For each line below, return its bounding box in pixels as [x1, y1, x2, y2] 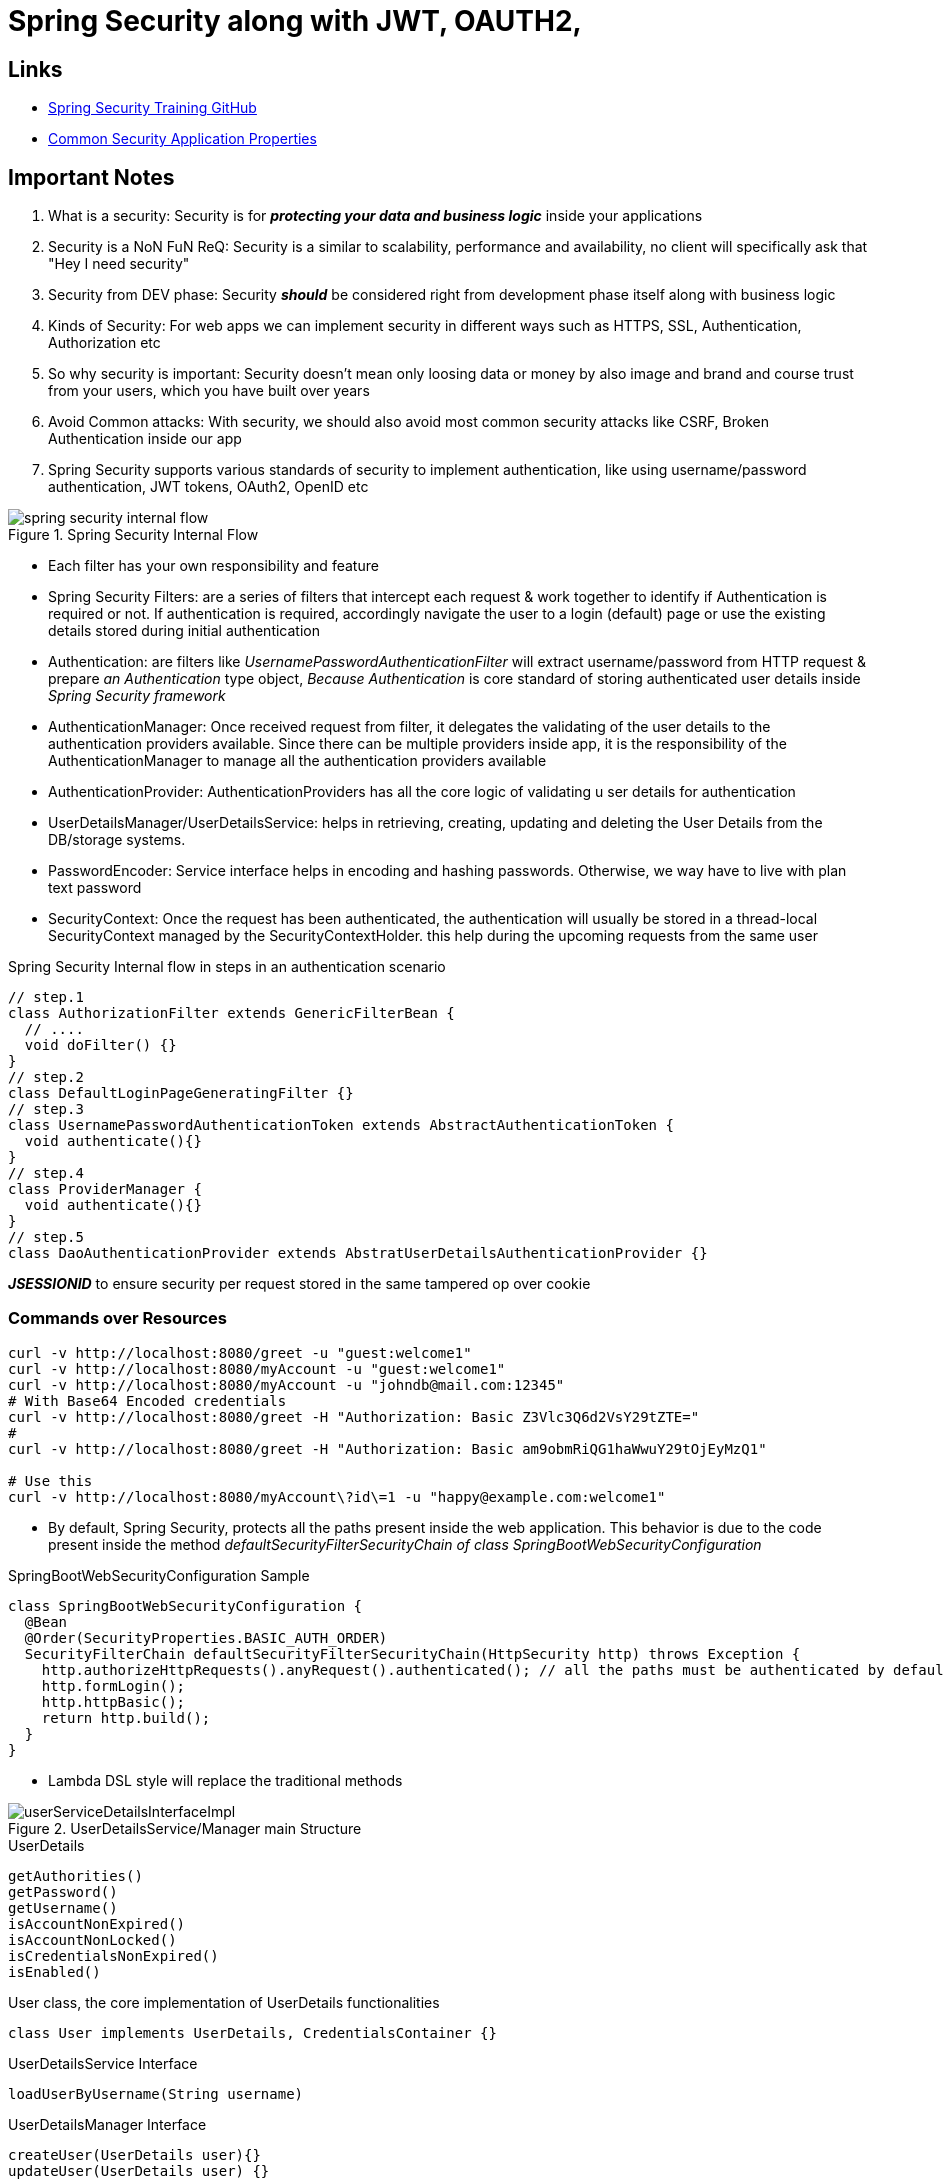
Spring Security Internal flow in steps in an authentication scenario [8, 958, 446, 976]
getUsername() [8, 1899, 118, 1916]
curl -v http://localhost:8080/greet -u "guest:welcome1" [8, 1344, 472, 1361]
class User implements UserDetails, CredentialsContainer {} [8, 2024, 497, 2041]
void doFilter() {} [24, 1037, 177, 1054]
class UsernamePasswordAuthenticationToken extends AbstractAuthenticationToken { [8, 1117, 674, 1134]
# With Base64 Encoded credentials [8, 1392, 287, 1409]
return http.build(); [41, 1709, 211, 1726]
